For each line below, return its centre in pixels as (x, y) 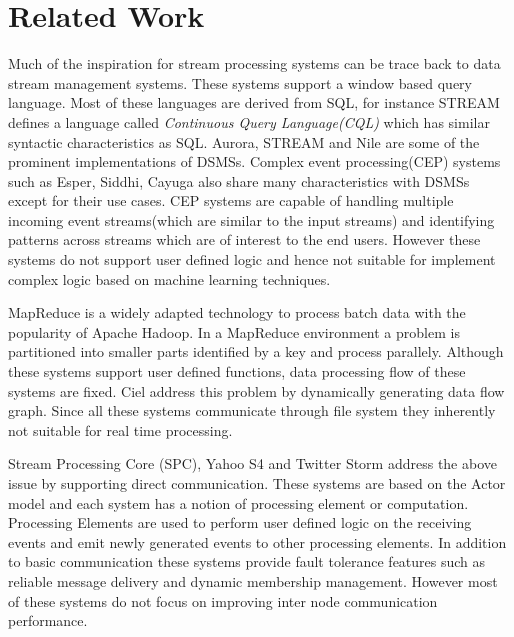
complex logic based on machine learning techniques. (169, 278)
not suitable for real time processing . (120, 429)
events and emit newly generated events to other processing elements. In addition (257, 541)
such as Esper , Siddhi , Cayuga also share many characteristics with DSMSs (239, 180)
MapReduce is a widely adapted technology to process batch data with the (237, 312)
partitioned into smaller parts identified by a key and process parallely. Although (256, 351)
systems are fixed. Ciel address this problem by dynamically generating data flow (256, 390)
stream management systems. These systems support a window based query (240, 82)
